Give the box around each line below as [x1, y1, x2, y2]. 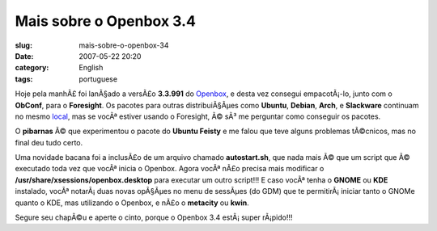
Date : [15, 51, 34, 61]
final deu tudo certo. [15, 137, 83, 147]
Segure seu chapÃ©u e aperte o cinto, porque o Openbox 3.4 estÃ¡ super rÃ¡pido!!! [15, 212, 293, 222]
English [78, 63, 104, 73]
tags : [15, 73, 33, 84]
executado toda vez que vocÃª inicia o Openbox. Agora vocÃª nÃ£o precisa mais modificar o [15, 164, 325, 174]
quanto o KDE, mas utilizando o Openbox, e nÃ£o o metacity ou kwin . [15, 198, 250, 208]
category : [15, 63, 49, 73]
